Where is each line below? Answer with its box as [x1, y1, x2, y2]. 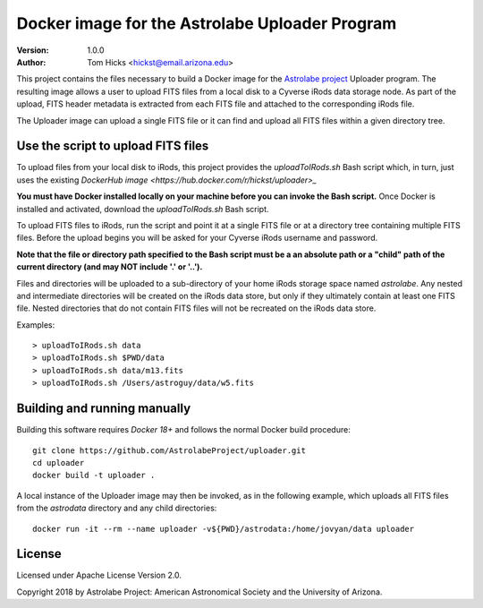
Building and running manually [16, 401, 191, 416]
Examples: [16, 319, 55, 330]
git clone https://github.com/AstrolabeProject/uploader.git [32, 445, 306, 456]
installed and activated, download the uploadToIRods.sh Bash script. [16, 203, 269, 214]
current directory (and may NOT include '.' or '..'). [16, 261, 203, 272]
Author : [16, 56, 47, 67]
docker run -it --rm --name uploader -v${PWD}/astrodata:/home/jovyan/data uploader [32, 524, 415, 534]
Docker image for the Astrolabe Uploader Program [16, 13, 397, 33]
